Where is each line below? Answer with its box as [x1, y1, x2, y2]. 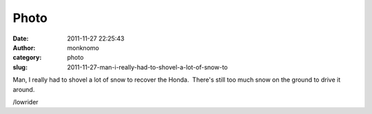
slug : [12, 62, 28, 71]
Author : [12, 43, 36, 52]
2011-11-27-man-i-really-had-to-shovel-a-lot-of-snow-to [67, 62, 228, 71]
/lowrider [12, 98, 39, 106]
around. [12, 85, 35, 93]
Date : [12, 34, 29, 43]
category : [12, 54, 42, 62]
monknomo [67, 43, 99, 52]
